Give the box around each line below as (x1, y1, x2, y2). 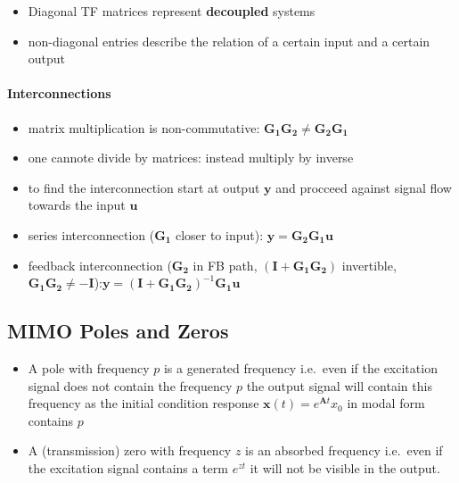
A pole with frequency (28, 358, 150, 377)
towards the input (28, 196, 126, 214)
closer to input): (175, 225, 264, 244)
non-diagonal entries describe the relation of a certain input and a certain (28, 31, 430, 50)
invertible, (341, 255, 397, 274)
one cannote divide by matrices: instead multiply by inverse (28, 148, 354, 167)
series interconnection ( (28, 225, 155, 244)
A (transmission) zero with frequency (28, 441, 232, 460)
